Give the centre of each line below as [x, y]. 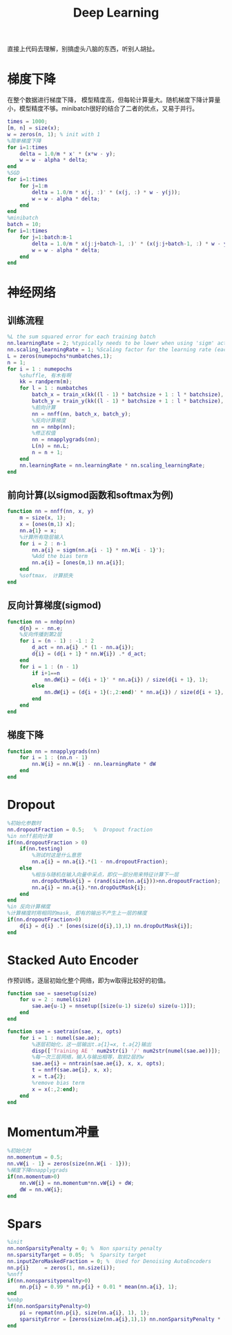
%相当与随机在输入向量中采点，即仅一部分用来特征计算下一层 [106, 875]
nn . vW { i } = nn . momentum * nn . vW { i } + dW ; [77, 1183]
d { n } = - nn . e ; [41, 628]
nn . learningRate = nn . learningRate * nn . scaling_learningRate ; [113, 465]
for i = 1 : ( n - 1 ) [49, 666]
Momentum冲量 [53, 1132]
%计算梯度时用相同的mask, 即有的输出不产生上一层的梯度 [77, 913]
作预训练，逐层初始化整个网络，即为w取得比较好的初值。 [88, 980]
